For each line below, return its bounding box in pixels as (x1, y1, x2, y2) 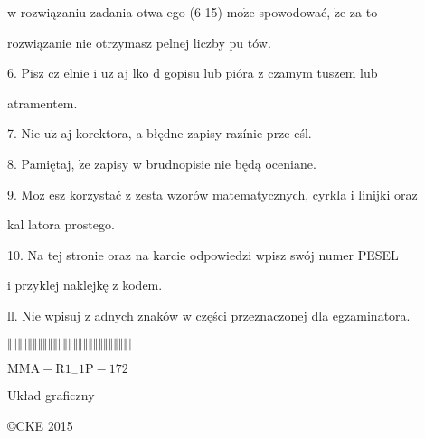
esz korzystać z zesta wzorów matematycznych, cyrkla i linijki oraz (49, 184, 418, 203)
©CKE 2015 (7, 415, 73, 434)
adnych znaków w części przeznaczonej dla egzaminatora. (94, 305, 411, 324)
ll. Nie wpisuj (7, 305, 80, 324)
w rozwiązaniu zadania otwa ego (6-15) (7, 3, 223, 21)
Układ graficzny (7, 385, 95, 404)
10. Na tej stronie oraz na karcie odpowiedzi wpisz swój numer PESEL (7, 245, 399, 264)
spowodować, (259, 3, 331, 21)
